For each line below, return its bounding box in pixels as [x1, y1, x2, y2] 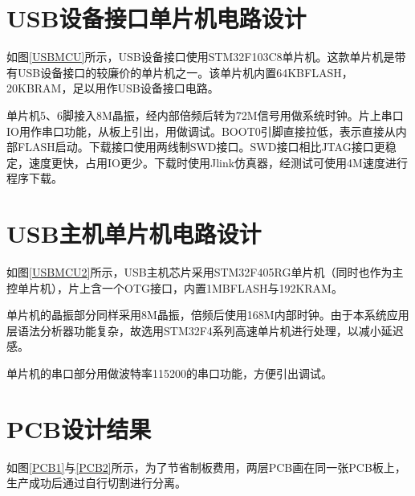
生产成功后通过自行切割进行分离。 [6, 474, 186, 491]
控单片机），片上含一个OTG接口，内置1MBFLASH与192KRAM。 [6, 279, 343, 296]
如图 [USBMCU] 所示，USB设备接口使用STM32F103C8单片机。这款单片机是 [6, 48, 395, 65]
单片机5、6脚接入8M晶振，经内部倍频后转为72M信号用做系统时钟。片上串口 [6, 106, 404, 123]
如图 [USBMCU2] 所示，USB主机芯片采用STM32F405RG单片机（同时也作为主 [6, 264, 404, 280]
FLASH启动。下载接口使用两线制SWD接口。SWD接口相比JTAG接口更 [17, 138, 385, 155]
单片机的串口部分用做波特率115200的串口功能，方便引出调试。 [6, 364, 332, 381]
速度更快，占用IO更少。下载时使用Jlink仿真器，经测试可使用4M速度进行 [28, 154, 408, 170]
